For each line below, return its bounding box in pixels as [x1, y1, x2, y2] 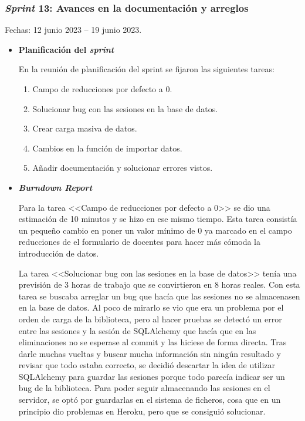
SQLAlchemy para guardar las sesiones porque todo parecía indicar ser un [18, 370, 285, 382]
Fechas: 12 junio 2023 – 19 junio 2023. [5, 23, 142, 36]
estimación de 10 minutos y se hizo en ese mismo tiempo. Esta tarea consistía [18, 213, 297, 225]
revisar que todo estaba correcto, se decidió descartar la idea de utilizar [18, 359, 276, 371]
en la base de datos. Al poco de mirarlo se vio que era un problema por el [18, 301, 284, 314]
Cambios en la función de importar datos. [32, 142, 182, 154]
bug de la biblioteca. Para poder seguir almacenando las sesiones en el [18, 382, 270, 394]
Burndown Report [18, 181, 93, 193]
